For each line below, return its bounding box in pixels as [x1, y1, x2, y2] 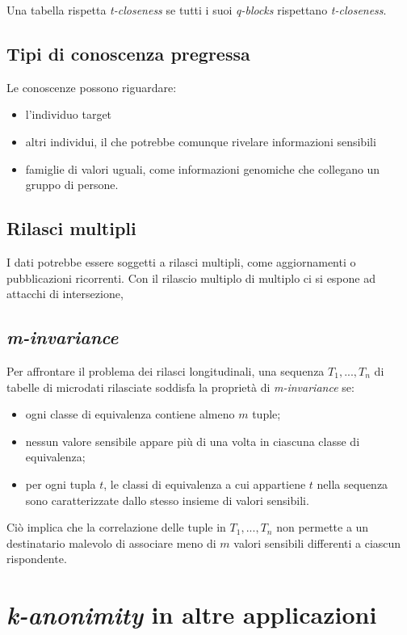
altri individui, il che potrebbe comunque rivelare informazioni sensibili [25, 132, 376, 149]
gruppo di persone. [25, 176, 119, 193]
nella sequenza [317, 475, 388, 492]
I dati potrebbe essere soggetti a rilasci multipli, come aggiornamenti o [6, 253, 356, 270]
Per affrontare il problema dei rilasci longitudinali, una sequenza [6, 362, 325, 379]
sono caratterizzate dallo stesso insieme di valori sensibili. [25, 491, 309, 508]
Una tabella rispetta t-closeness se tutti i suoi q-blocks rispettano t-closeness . [6, 2, 387, 18]
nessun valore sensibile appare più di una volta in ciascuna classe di [25, 432, 360, 449]
